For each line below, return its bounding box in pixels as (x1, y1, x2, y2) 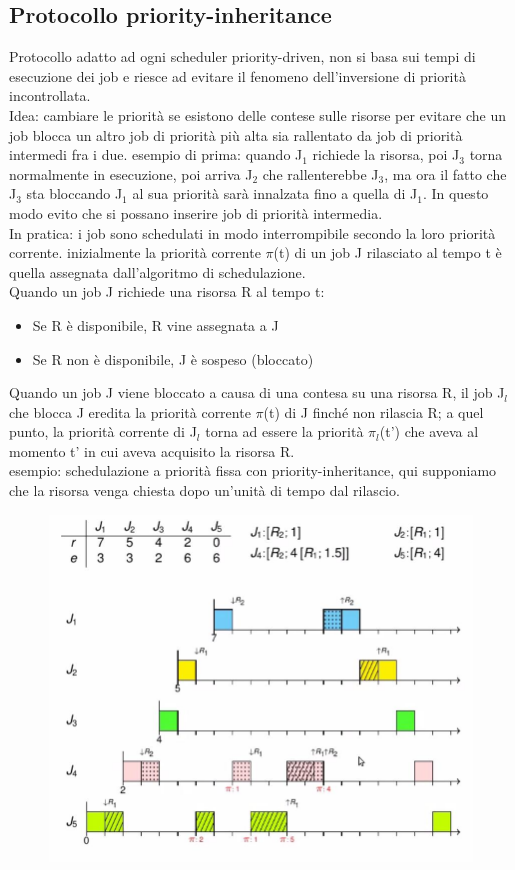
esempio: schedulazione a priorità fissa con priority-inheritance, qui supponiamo (9, 460, 497, 481)
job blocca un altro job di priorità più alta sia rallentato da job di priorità (9, 124, 463, 145)
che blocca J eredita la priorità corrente (9, 401, 251, 422)
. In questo (422, 183, 489, 204)
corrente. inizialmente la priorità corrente (9, 242, 261, 263)
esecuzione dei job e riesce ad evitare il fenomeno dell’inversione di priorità (9, 65, 466, 86)
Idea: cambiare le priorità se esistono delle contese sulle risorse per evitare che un (9, 104, 506, 125)
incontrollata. (9, 85, 91, 106)
